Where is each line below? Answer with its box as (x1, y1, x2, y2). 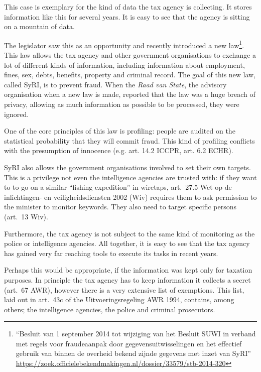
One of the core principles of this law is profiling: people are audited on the (4, 126, 235, 136)
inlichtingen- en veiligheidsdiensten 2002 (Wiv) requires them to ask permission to (4, 191, 257, 202)
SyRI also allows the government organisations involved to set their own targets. (4, 162, 251, 172)
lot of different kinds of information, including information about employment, (4, 59, 245, 70)
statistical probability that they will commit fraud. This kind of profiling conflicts (4, 135, 255, 146)
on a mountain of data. (4, 21, 75, 32)
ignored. (4, 108, 29, 119)
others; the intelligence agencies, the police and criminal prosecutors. (4, 304, 215, 314)
